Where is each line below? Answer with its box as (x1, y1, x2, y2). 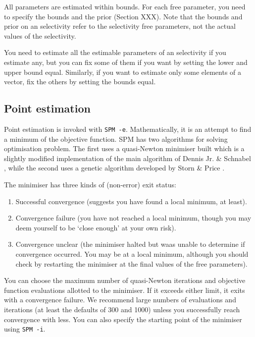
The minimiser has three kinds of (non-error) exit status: (4, 179, 176, 189)
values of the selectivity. (4, 30, 76, 41)
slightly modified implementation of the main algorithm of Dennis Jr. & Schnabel (4, 153, 251, 163)
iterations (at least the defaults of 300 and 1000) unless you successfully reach (4, 304, 240, 314)
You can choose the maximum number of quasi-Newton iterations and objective (4, 275, 246, 285)
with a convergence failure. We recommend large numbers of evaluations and (4, 294, 236, 305)
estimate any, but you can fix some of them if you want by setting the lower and (4, 56, 248, 67)
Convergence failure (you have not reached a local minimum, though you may (15, 213, 252, 223)
